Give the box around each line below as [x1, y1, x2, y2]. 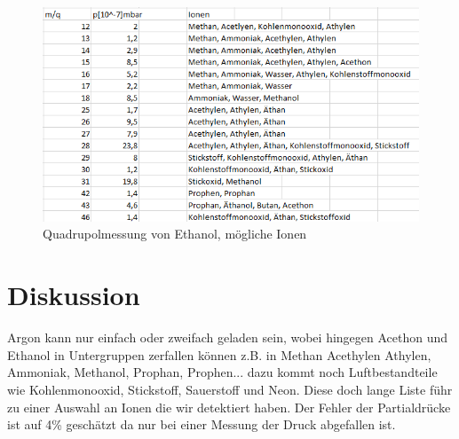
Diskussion [7, 277, 140, 313]
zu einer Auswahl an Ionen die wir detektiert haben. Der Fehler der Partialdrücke [7, 397, 451, 416]
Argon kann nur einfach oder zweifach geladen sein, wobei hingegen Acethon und [7, 328, 448, 347]
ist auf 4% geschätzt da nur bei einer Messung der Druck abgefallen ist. [7, 415, 396, 434]
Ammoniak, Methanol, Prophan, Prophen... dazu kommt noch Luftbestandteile [7, 363, 438, 381]
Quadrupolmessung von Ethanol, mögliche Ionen [43, 224, 307, 243]
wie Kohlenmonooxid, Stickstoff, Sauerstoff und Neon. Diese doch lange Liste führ [7, 380, 453, 398]
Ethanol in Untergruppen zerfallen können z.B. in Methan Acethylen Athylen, [7, 345, 431, 364]
